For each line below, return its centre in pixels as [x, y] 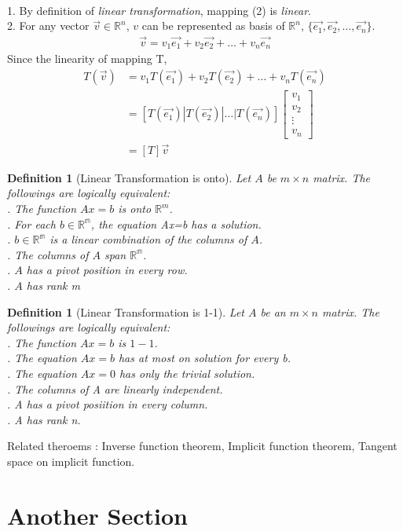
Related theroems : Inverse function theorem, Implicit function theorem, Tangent [202, 446]
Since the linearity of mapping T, [87, 59]
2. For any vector [48, 26]
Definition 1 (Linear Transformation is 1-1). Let [126, 311]
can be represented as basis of [213, 26]
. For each [31, 223]
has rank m [53, 286]
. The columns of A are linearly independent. [115, 388]
